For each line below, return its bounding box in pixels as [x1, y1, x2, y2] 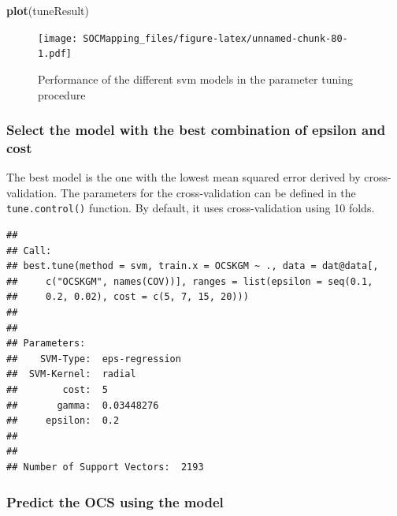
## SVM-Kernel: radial [6, 368, 136, 380]
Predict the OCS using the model [6, 492, 224, 511]
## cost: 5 [6, 384, 108, 396]
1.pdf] [38, 48, 72, 60]
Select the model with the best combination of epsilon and [6, 120, 386, 140]
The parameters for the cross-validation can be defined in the [60, 184, 356, 200]
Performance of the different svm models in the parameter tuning [38, 70, 353, 87]
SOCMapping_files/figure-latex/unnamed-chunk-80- [83, 32, 348, 44]
